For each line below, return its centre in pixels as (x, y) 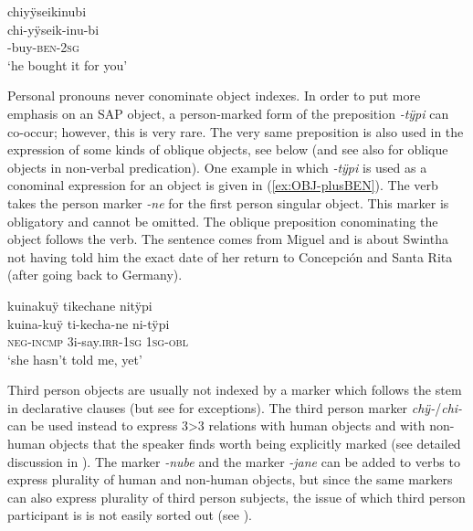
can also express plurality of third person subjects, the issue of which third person (236, 497)
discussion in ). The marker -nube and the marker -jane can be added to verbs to (234, 461)
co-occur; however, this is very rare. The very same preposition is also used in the (236, 131)
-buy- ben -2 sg (43, 47)
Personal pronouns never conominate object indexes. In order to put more (214, 96)
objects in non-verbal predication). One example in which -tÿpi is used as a (217, 167)
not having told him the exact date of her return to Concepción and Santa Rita (230, 256)
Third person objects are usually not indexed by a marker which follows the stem (235, 390)
